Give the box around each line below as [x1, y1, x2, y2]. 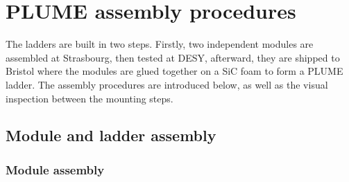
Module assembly [6, 161, 105, 178]
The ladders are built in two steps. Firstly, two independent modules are [6, 37, 314, 51]
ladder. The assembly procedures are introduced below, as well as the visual [6, 77, 328, 91]
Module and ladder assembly [6, 125, 216, 146]
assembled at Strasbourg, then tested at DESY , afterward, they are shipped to [6, 50, 340, 64]
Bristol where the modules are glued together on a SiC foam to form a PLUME [6, 64, 343, 78]
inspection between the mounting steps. [6, 91, 173, 105]
